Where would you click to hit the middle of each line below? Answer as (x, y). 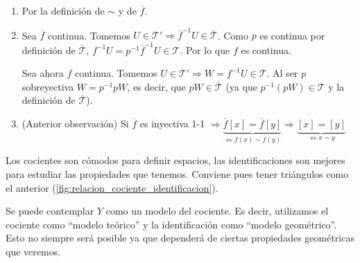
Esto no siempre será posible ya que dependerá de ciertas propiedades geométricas (180, 238)
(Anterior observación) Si (75, 123)
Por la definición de (63, 10)
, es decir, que (156, 86)
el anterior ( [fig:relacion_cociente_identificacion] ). (112, 187)
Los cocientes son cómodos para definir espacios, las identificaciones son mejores (175, 160)
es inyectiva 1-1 (172, 123)
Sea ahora (43, 73)
